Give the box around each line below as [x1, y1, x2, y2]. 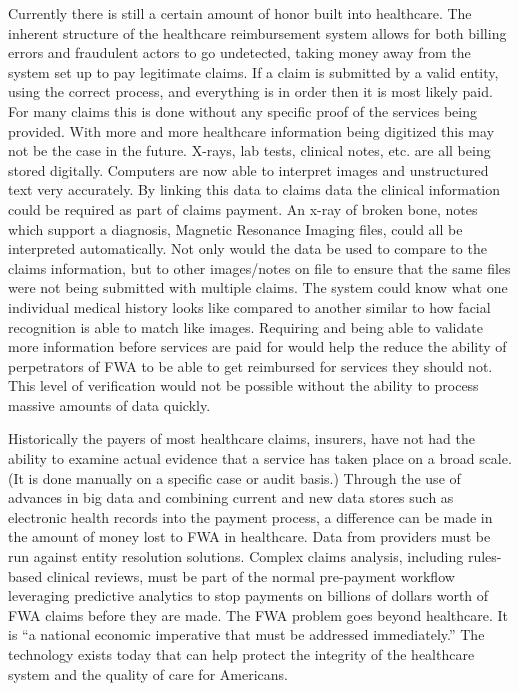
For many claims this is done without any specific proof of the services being [8, 100, 477, 121]
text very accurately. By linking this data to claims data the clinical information [8, 179, 501, 200]
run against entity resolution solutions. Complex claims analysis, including [8, 546, 464, 567]
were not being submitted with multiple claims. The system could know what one [8, 277, 508, 298]
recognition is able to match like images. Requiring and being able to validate [8, 316, 483, 337]
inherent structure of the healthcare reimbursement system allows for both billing [8, 22, 507, 43]
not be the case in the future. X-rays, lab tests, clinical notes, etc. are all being [8, 140, 491, 161]
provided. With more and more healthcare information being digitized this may [8, 120, 495, 141]
